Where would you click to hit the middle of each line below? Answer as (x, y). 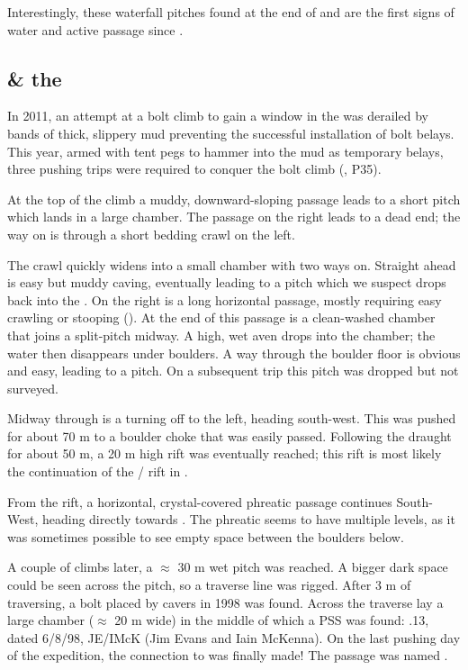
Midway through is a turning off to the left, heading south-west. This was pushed (232, 418)
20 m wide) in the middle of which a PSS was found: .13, (272, 620)
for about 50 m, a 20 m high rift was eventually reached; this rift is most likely (225, 453)
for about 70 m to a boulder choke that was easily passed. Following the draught (229, 435)
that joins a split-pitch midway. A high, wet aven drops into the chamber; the (221, 335)
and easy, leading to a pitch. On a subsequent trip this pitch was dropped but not (233, 371)
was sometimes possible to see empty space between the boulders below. (206, 536)
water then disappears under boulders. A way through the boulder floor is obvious (234, 353)
